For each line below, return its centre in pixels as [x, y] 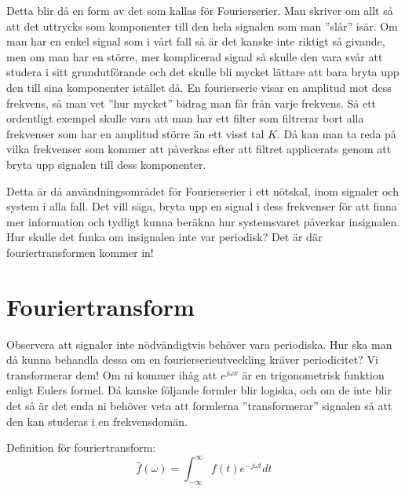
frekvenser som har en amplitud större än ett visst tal [135, 133]
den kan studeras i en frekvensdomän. [97, 421]
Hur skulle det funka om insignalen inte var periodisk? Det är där [164, 237]
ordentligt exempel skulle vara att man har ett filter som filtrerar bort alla [185, 118]
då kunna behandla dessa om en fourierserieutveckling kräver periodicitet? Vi [192, 359]
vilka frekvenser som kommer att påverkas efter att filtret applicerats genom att [199, 149]
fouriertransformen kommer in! [80, 252]
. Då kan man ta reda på [336, 133]
